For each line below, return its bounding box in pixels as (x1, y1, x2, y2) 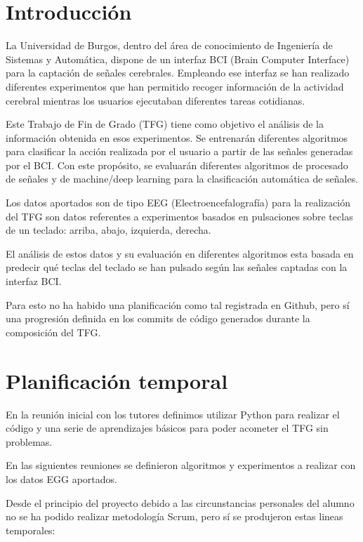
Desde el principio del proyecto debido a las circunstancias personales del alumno (6, 495, 355, 510)
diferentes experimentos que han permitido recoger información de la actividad (6, 79, 344, 93)
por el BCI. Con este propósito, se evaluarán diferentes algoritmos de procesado (6, 157, 348, 172)
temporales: (6, 522, 55, 537)
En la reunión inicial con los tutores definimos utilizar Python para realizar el (6, 407, 340, 421)
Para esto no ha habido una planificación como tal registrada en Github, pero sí (6, 297, 350, 312)
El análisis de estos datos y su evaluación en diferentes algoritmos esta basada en (6, 246, 354, 260)
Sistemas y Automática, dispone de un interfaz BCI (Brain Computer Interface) (6, 51, 350, 66)
